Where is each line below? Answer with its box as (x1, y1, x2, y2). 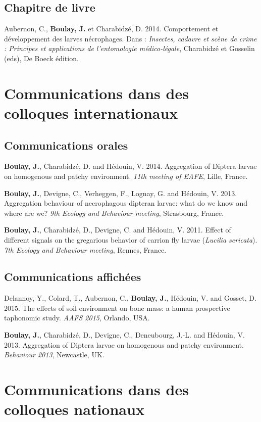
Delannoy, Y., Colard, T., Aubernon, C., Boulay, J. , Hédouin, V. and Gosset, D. (4, 293, 256, 303)
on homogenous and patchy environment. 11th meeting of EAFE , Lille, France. (4, 170, 248, 181)
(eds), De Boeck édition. (4, 53, 79, 63)
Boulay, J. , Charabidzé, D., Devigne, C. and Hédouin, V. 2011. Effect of (4, 224, 231, 235)
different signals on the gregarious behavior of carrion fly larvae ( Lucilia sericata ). (4, 234, 257, 245)
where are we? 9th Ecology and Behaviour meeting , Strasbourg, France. (4, 207, 224, 218)
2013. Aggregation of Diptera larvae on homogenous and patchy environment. (4, 339, 244, 350)
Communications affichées (4, 269, 141, 285)
